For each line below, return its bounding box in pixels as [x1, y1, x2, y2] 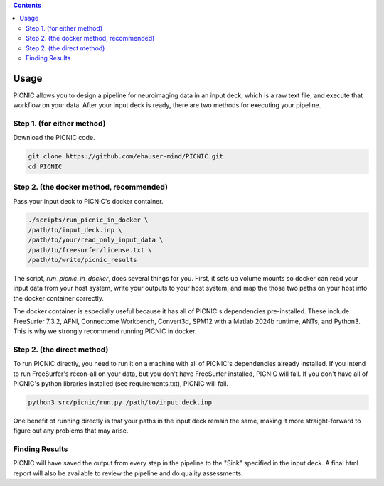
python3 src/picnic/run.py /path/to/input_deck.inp [28, 398, 213, 406]
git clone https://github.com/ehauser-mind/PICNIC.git [28, 153, 223, 161]
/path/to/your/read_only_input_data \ [28, 236, 164, 244]
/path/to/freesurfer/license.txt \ [28, 246, 152, 254]
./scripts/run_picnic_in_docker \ [28, 216, 149, 224]
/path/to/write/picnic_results [28, 256, 138, 264]
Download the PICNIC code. [13, 134, 95, 142]
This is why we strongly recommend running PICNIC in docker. [13, 327, 197, 335]
